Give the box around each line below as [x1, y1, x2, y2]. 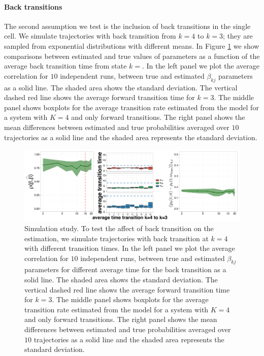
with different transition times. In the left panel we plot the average [24, 243, 235, 253]
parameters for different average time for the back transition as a [24, 264, 226, 275]
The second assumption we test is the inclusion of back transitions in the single [4, 20, 251, 31]
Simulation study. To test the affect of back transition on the [24, 222, 214, 233]
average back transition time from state [4, 60, 127, 71]
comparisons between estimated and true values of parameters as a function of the [4, 50, 260, 61]
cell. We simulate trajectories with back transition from [4, 30, 176, 41]
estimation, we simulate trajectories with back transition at [24, 233, 209, 243]
